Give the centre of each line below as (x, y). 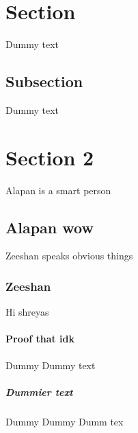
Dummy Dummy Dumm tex (65, 421)
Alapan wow (50, 227)
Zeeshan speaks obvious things (69, 256)
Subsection (44, 81)
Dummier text (39, 391)
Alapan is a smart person (58, 190)
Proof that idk (40, 339)
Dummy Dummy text (51, 365)
